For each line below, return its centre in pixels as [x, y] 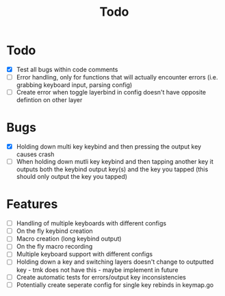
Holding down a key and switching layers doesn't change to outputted [115, 262]
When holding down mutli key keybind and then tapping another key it [115, 162]
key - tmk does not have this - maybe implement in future [97, 270]
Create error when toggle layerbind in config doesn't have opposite [111, 92]
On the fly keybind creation [54, 231]
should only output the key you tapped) [72, 177]
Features [32, 205]
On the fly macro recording [54, 247]
